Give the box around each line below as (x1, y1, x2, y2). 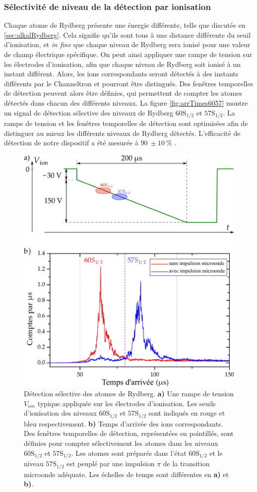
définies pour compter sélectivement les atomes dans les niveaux (24, 438, 218, 448)
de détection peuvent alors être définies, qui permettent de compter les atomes (4, 88, 242, 98)
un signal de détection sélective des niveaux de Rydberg (4, 107, 174, 118)
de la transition (163, 458, 210, 469)
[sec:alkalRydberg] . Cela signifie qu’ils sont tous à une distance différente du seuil (4, 29, 251, 40)
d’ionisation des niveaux (24, 408, 97, 418)
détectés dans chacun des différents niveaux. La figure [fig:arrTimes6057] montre (4, 97, 248, 108)
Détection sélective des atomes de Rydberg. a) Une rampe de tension (24, 388, 234, 399)
